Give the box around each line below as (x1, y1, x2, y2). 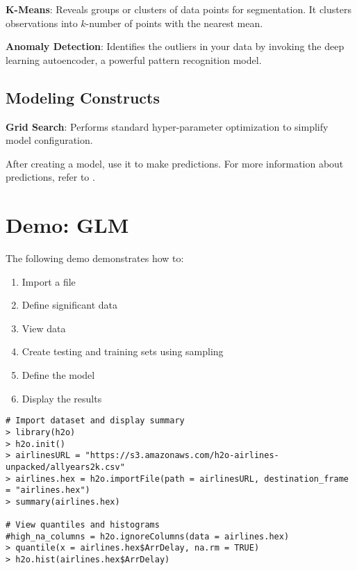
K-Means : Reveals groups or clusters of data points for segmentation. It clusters (6, 2, 351, 16)
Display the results (22, 391, 102, 405)
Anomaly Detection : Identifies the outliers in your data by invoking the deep (6, 39, 344, 54)
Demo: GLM (6, 211, 129, 239)
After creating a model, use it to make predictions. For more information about (6, 156, 344, 170)
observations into (6, 15, 78, 30)
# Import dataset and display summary (6, 416, 185, 426)
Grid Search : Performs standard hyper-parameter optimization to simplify (6, 119, 329, 133)
